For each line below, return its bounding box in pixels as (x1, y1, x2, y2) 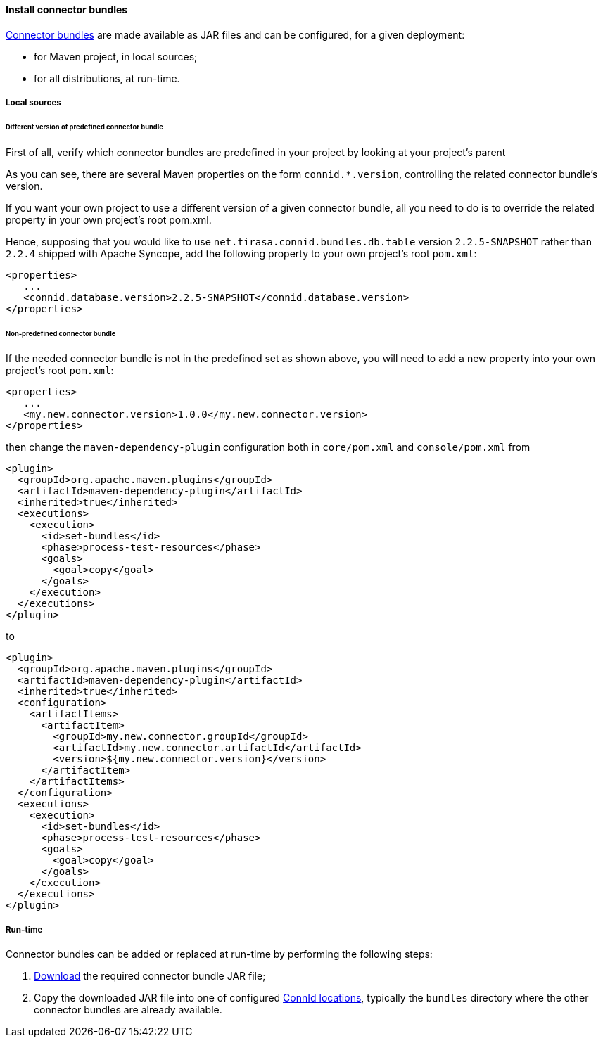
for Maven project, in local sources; (34, 50, 198, 63)
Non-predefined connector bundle (6, 329, 116, 338)
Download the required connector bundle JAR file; (34, 970, 266, 983)
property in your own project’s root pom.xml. (6, 213, 212, 226)
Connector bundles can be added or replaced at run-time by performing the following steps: (6, 948, 433, 961)
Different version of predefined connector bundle (6, 122, 163, 131)
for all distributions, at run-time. (34, 72, 180, 84)
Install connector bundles (6, 4, 128, 15)
